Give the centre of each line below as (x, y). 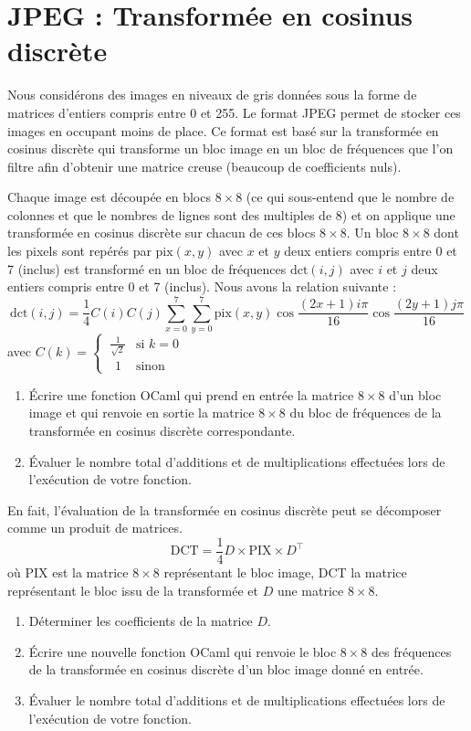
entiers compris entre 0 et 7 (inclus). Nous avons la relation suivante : (202, 286)
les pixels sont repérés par (79, 251)
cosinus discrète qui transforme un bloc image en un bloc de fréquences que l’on (230, 148)
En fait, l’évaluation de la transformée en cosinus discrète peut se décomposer (225, 509)
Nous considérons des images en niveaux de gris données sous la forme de (212, 95)
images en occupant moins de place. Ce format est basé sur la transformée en (223, 130)
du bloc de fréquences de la (366, 413)
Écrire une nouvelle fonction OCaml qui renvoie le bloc (183, 651)
